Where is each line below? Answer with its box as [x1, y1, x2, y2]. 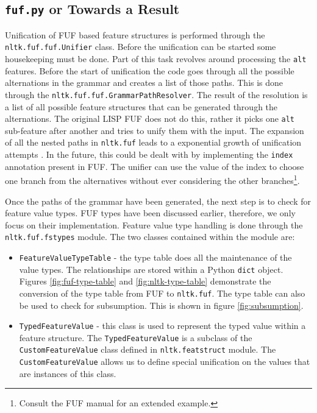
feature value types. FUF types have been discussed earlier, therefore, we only [5, 206, 296, 219]
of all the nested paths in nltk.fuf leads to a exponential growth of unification [5, 136, 302, 149]
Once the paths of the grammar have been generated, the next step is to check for [5, 194, 311, 207]
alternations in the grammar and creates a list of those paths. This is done [5, 76, 283, 89]
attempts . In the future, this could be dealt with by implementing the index [5, 148, 293, 161]
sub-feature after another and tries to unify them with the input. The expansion [5, 124, 304, 136]
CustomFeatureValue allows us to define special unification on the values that [19, 355, 310, 368]
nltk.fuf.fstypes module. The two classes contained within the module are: [5, 230, 295, 243]
